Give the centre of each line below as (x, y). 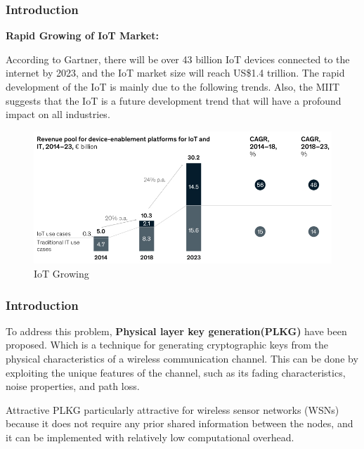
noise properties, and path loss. (73, 386)
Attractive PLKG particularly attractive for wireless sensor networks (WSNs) (173, 409)
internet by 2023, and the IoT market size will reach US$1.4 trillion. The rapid (175, 73)
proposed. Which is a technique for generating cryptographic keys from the (167, 345)
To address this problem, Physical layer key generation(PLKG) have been (176, 331)
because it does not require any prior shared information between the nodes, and (180, 423)
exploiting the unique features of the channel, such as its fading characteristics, (176, 372)
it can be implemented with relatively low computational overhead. (150, 437)
